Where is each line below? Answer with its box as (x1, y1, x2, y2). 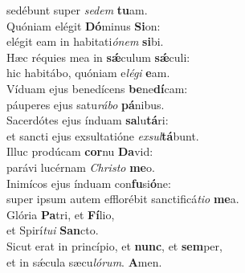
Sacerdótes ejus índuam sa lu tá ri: (6, 112, 169, 128)
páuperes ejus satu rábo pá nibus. (6, 96, 165, 112)
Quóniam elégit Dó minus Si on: (6, 17, 161, 34)
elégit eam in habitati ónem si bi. (6, 33, 164, 50)
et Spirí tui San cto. (6, 222, 99, 238)
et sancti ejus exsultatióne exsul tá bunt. (6, 127, 199, 144)
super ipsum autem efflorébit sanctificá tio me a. (6, 190, 239, 207)
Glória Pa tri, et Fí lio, (6, 206, 115, 222)
